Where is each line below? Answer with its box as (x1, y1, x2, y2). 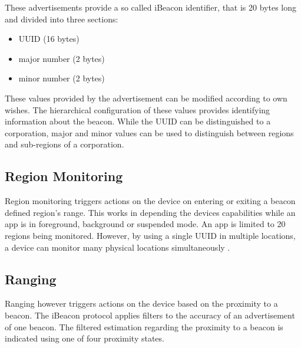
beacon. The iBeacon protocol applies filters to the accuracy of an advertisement (5, 308, 295, 321)
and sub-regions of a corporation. (5, 138, 124, 150)
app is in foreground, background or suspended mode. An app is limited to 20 (5, 218, 286, 230)
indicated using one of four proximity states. (5, 332, 164, 344)
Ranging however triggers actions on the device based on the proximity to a (5, 297, 278, 310)
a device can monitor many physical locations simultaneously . (5, 241, 230, 253)
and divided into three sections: (5, 12, 118, 25)
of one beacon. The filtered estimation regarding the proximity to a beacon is (5, 320, 283, 333)
